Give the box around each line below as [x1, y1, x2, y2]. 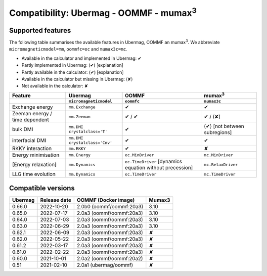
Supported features [9, 26, 71, 35]
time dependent [12, 116, 49, 123]
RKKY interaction [12, 145, 52, 152]
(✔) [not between [204, 123, 244, 130]
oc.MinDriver [125, 152, 154, 158]
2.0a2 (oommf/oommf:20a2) [77, 255, 143, 262]
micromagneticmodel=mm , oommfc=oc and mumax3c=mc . [9, 46, 128, 52]
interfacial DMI [12, 137, 46, 144]
